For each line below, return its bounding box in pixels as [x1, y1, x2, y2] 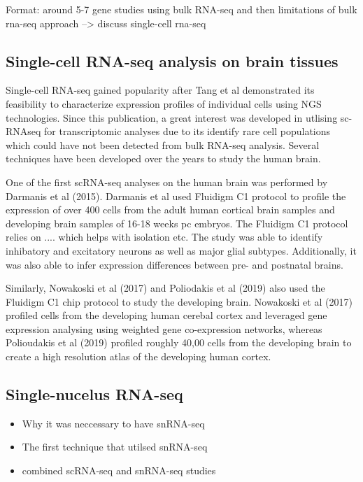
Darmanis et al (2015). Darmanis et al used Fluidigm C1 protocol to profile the [6, 188, 346, 203]
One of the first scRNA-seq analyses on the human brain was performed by [6, 174, 328, 189]
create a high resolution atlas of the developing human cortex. [6, 349, 271, 364]
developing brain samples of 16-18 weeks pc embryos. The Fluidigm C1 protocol [6, 215, 348, 230]
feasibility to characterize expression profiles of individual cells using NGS [6, 96, 322, 111]
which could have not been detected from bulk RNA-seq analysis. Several [6, 137, 320, 152]
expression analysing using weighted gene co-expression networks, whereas [6, 321, 322, 336]
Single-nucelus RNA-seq [6, 383, 183, 405]
